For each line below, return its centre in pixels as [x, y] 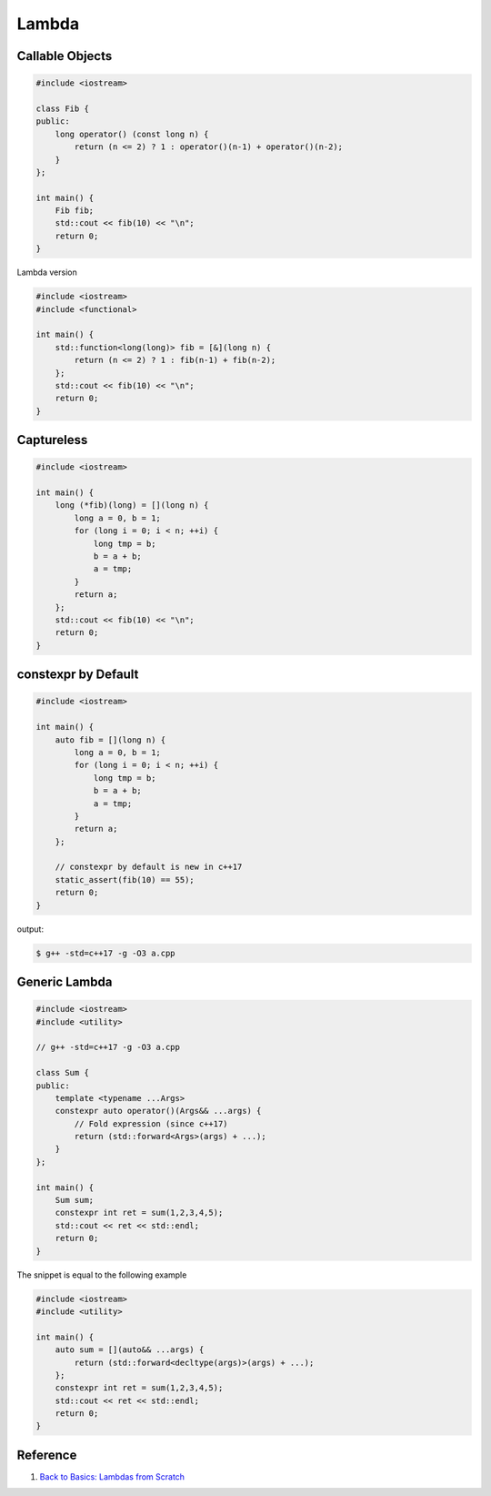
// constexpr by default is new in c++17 [149, 867]
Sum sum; [75, 1200]
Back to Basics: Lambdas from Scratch [112, 1476]
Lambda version [47, 272]
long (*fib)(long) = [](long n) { [132, 505]
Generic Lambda [65, 982]
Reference [47, 1455]
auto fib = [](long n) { [110, 740]
